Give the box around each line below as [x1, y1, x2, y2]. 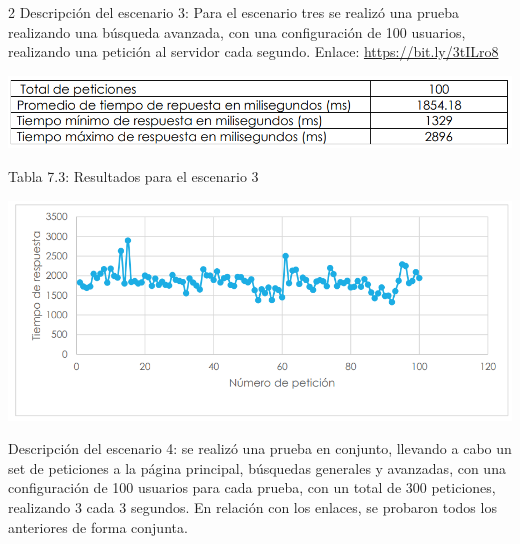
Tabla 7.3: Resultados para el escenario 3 [8, 165, 259, 186]
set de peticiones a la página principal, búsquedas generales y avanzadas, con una [8, 457, 506, 478]
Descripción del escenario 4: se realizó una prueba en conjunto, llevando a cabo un [8, 438, 512, 459]
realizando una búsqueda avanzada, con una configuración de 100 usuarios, [8, 21, 466, 42]
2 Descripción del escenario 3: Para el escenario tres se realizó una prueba [8, 2, 459, 22]
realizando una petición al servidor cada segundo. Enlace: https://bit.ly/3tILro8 [8, 41, 499, 62]
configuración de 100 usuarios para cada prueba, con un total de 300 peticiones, [8, 477, 496, 498]
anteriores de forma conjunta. [8, 516, 188, 537]
